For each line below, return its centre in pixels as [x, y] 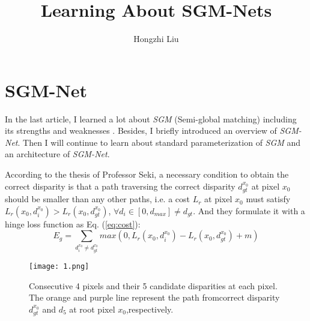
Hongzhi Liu [156, 39]
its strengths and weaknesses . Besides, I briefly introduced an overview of [141, 130]
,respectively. [150, 309]
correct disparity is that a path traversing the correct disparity [120, 186]
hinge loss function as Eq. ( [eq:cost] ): [73, 223]
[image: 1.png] [59, 266]
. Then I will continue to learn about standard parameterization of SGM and [159, 142]
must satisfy [268, 199]
